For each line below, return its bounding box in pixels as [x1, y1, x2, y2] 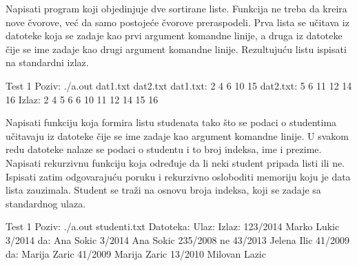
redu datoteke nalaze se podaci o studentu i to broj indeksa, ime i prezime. [6, 142, 322, 156]
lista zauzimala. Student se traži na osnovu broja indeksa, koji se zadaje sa [6, 183, 321, 197]
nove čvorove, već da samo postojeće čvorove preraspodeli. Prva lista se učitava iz [6, 14, 349, 29]
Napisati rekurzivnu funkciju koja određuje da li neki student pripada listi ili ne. [6, 155, 345, 170]
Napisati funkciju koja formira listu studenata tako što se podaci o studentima [6, 115, 337, 130]
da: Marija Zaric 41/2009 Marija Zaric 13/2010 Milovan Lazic [6, 246, 266, 260]
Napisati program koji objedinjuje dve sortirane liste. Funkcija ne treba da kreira [6, 1, 347, 15]
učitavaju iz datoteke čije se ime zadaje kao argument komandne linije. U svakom [6, 128, 349, 143]
